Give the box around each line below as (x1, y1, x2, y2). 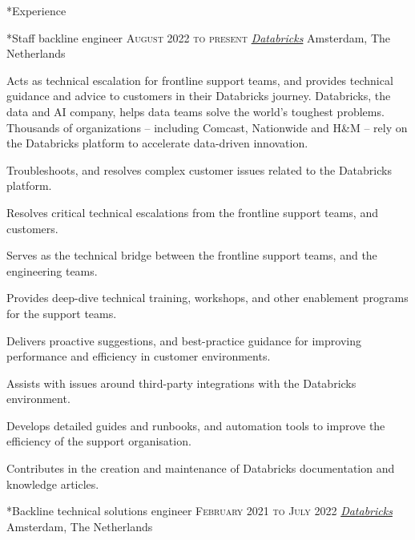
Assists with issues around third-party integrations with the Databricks (6, 374, 357, 391)
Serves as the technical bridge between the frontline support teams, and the (6, 247, 377, 264)
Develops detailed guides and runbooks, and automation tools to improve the (6, 417, 385, 433)
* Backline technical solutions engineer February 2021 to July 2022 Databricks (6, 502, 393, 519)
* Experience (6, 2, 66, 18)
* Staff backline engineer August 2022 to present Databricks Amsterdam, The (6, 29, 391, 46)
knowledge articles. (6, 475, 99, 492)
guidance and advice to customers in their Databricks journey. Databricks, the (6, 87, 391, 104)
